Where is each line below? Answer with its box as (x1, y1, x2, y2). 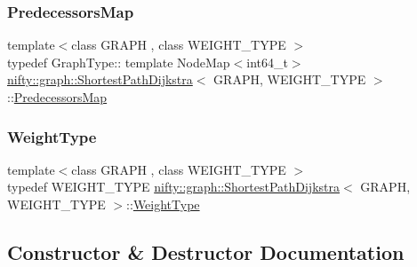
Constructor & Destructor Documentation (7, 238, 405, 265)
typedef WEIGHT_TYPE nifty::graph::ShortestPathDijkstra (7, 177, 340, 196)
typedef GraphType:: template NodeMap (7, 52, 230, 71)
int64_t (246, 52, 288, 71)
